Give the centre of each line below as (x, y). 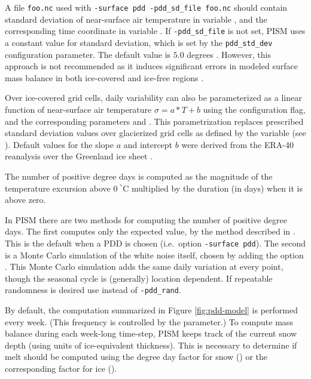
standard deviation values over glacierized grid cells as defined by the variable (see (155, 133)
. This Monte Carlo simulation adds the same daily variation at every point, (144, 266)
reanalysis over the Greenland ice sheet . (79, 156)
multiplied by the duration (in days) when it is (217, 188)
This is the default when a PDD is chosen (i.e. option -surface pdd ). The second (155, 243)
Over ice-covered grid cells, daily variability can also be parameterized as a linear (153, 98)
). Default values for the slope (59, 144)
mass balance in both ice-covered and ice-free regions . (104, 77)
